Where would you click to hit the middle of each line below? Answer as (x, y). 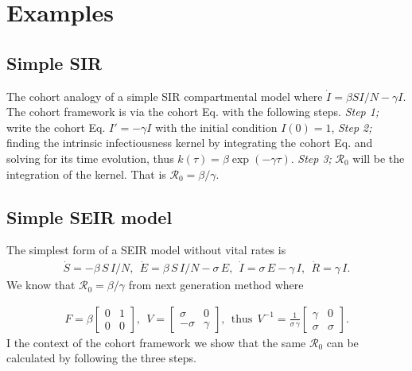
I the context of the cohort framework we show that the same (156, 342)
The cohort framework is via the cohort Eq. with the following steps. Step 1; (193, 112)
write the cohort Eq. (56, 127)
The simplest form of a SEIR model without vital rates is (146, 250)
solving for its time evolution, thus (90, 158)
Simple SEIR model (89, 216)
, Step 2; (352, 127)
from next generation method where (216, 285)
